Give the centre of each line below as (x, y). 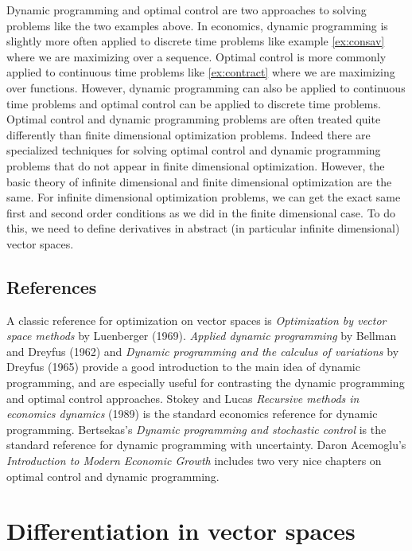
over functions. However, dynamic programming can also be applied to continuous (206, 87)
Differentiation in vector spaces (181, 531)
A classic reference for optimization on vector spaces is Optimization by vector (196, 320)
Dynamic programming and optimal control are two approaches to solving (187, 10)
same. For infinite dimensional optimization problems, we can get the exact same (204, 197)
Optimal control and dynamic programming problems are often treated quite (194, 119)
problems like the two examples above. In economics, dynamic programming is (197, 25)
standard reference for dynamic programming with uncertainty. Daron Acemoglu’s (206, 445)
